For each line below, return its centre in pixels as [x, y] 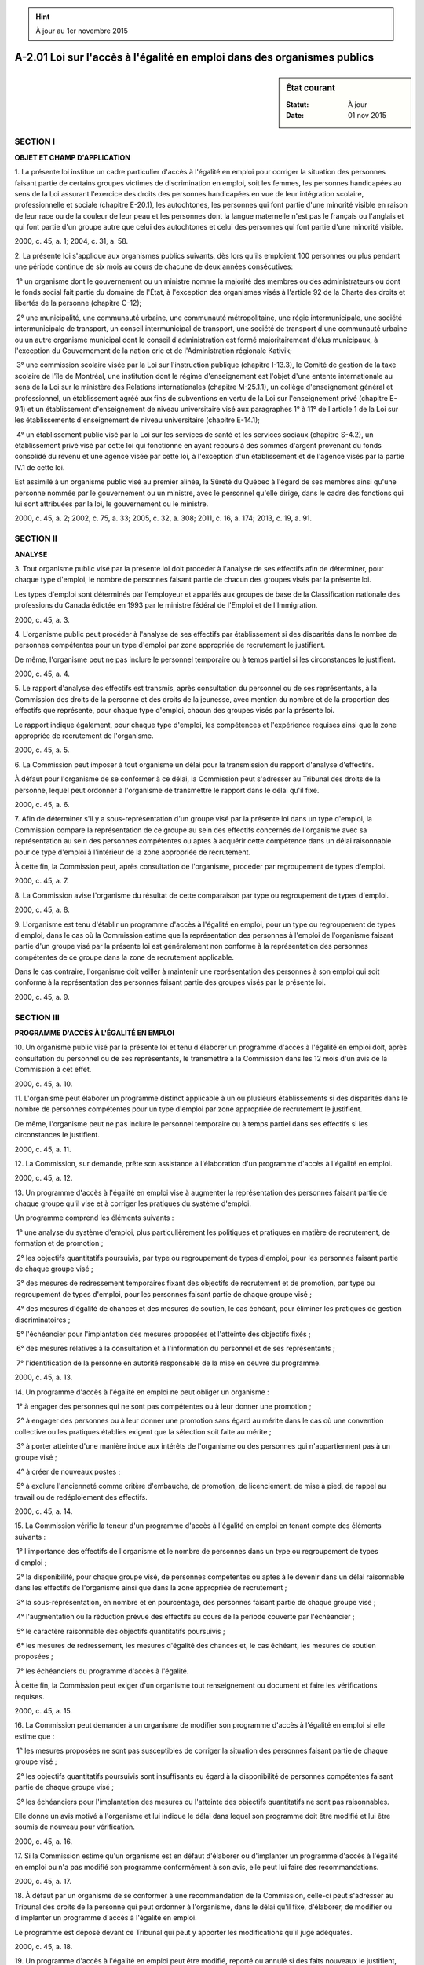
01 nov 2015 [367, 115]
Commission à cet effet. [53, 1070]
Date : [295, 115]
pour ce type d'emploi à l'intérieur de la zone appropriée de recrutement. [133, 852]
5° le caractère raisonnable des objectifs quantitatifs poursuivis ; [121, 1631]
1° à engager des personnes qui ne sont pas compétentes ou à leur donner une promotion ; [164, 1406]
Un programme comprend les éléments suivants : [94, 1218]
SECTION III [37, 1017]
